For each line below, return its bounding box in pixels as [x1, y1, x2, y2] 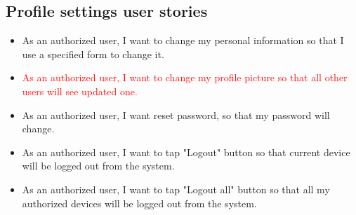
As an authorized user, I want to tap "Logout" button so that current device [22, 144, 350, 159]
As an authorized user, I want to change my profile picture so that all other [22, 70, 348, 85]
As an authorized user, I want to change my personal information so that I [22, 33, 344, 48]
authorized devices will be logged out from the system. [22, 195, 257, 210]
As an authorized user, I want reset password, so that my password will [22, 107, 330, 122]
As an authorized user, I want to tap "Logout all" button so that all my [22, 181, 330, 196]
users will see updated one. [22, 83, 138, 98]
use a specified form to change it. [22, 46, 164, 61]
